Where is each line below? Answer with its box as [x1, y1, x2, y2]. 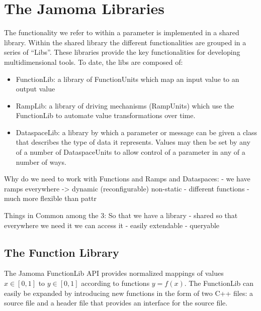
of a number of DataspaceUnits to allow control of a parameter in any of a [16, 147, 245, 157]
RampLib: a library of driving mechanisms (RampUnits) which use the [16, 100, 234, 111]
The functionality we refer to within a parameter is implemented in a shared [4, 27, 239, 38]
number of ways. [16, 156, 66, 167]
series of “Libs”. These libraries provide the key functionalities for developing [4, 47, 240, 57]
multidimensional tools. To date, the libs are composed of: [4, 56, 183, 67]
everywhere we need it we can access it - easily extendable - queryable [4, 220, 220, 230]
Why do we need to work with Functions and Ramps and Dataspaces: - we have [4, 173, 250, 184]
